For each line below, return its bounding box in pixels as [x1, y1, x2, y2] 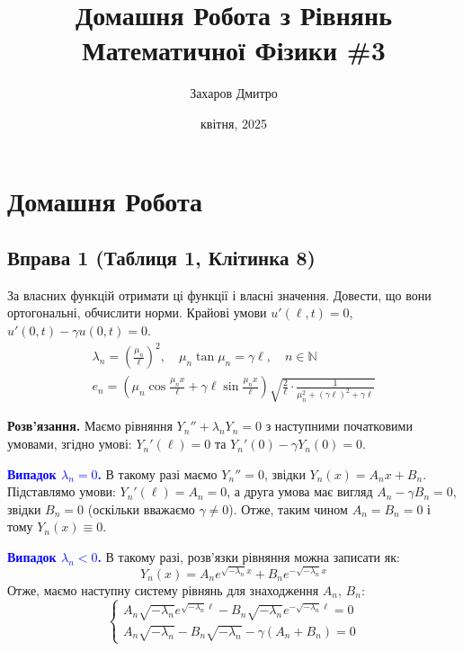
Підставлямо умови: [7, 482, 116, 501]
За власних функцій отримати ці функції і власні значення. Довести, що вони [7, 285, 432, 304]
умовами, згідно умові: [7, 434, 132, 453]
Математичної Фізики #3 [82, 31, 386, 68]
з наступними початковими [265, 416, 413, 435]
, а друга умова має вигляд [227, 482, 373, 501]
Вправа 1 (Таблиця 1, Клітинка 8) [7, 244, 316, 272]
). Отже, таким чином [228, 499, 348, 518]
